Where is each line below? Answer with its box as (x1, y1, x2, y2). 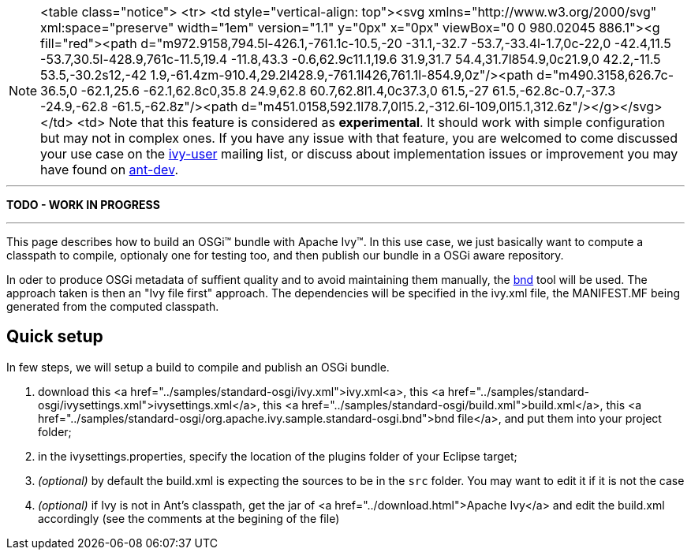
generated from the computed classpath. (6, 300, 219, 313)
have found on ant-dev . (40, 162, 179, 177)
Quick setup (6, 327, 103, 347)
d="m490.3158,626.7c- (536, 67, 674, 83)
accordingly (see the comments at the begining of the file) (38, 511, 340, 525)
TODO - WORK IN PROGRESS (6, 198, 160, 211)
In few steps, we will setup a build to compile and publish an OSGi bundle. (6, 360, 390, 374)
